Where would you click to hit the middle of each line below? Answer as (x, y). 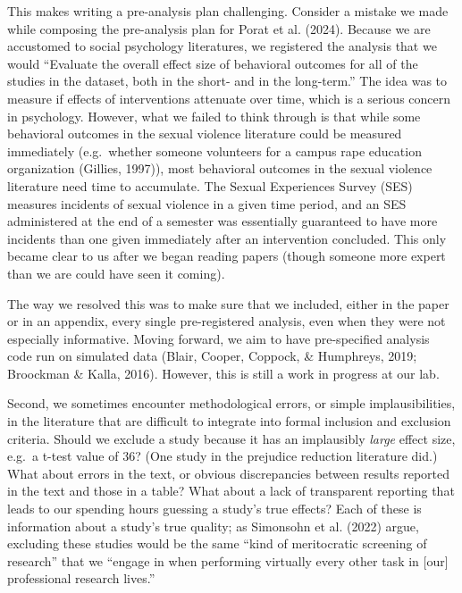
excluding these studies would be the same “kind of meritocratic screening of (217, 543)
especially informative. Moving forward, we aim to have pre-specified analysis (218, 338)
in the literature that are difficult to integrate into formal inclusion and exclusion (229, 421)
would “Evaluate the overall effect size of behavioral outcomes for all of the (213, 63)
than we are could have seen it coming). (116, 273)
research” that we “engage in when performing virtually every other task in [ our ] (228, 560)
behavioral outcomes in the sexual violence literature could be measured (205, 134)
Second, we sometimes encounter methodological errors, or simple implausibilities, (231, 403)
